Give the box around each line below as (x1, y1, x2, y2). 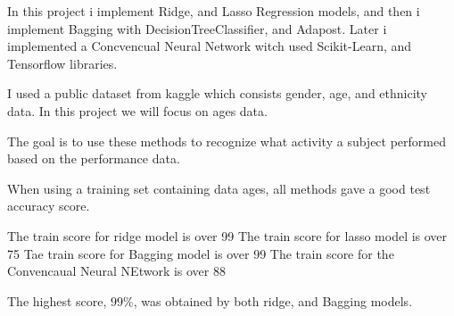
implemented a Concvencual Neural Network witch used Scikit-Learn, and (7, 37, 412, 55)
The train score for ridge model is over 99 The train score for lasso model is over (7, 226, 448, 245)
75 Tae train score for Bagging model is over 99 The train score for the (7, 244, 394, 262)
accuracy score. (7, 196, 90, 215)
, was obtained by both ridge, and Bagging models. (133, 291, 413, 310)
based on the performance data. (7, 149, 180, 168)
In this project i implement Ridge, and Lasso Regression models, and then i (7, 2, 420, 20)
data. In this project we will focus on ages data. (7, 101, 268, 120)
